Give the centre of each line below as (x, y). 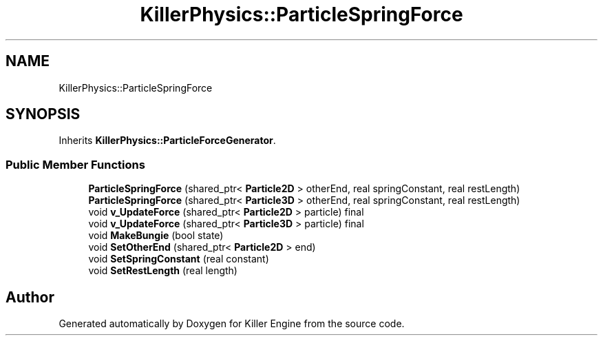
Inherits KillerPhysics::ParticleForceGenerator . (167, 141)
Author (30, 297)
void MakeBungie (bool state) (156, 236)
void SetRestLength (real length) (163, 271)
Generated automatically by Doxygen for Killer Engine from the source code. (232, 324)
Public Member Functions (75, 164)
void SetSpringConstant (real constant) (179, 259)
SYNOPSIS (43, 114)
